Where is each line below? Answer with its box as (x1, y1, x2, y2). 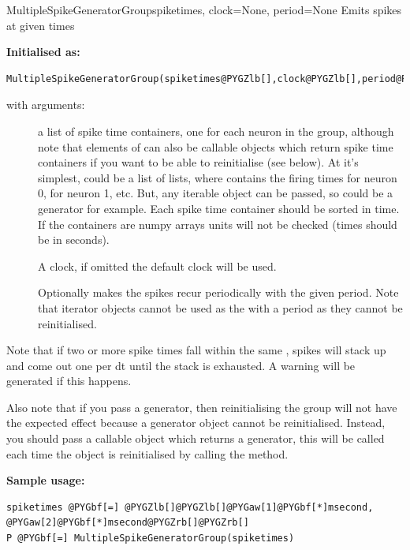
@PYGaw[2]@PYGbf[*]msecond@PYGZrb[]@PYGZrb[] (6, 517, 249, 529)
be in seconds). (38, 231, 110, 248)
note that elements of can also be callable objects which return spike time (38, 138, 393, 155)
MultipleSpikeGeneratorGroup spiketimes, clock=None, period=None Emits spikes (6, 2, 402, 17)
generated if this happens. (6, 372, 132, 389)
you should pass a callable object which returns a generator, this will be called (6, 430, 385, 447)
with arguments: (6, 96, 85, 113)
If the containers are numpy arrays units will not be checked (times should (38, 215, 397, 232)
